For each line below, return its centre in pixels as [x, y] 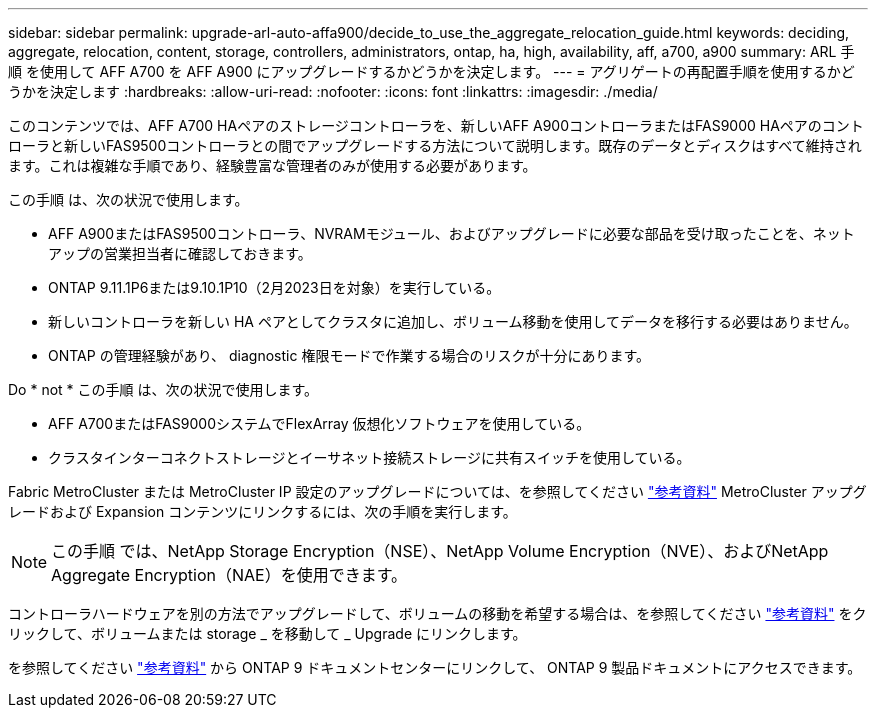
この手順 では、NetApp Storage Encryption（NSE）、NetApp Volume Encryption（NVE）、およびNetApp [440, 551]
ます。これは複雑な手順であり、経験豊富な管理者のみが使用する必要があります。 [272, 165]
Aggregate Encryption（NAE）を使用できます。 [229, 575]
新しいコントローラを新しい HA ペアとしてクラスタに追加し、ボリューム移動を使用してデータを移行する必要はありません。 [453, 321]
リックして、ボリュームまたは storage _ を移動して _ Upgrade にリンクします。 [267, 633]
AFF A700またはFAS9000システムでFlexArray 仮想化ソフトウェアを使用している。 [319, 423]
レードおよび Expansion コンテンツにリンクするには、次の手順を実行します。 [262, 511]
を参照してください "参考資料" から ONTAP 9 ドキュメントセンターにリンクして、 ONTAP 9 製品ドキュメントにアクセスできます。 [435, 667]
